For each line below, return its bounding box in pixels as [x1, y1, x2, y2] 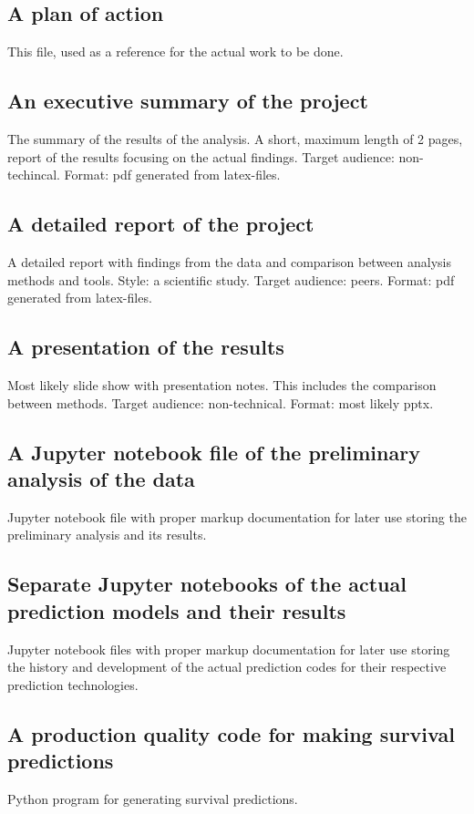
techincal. [7, 165, 60, 184]
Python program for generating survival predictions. [7, 788, 298, 808]
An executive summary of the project [7, 87, 368, 115]
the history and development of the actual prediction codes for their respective [7, 657, 447, 676]
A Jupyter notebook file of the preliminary [7, 438, 420, 466]
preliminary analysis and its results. [7, 525, 207, 544]
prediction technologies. [7, 675, 139, 694]
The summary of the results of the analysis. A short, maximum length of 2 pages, [7, 129, 463, 148]
